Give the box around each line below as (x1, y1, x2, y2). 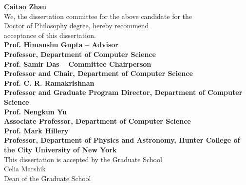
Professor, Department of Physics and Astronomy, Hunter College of (4, 135, 240, 145)
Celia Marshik (4, 164, 46, 174)
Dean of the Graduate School (4, 173, 91, 183)
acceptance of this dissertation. (4, 30, 96, 40)
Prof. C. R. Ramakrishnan (4, 77, 95, 88)
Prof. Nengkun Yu (4, 106, 67, 116)
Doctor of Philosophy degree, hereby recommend (4, 20, 149, 31)
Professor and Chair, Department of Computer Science (4, 68, 193, 78)
